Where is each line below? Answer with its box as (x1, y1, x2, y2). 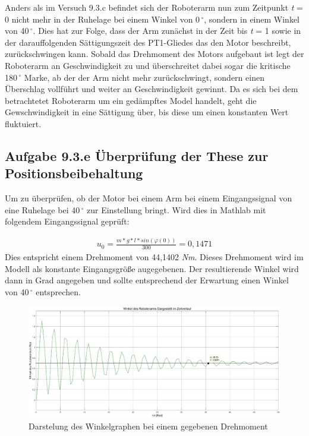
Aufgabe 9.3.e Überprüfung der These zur (5, 146, 269, 165)
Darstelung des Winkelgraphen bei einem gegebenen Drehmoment (29, 419, 268, 432)
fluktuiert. (5, 117, 42, 129)
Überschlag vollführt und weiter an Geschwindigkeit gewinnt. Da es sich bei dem (5, 83, 298, 95)
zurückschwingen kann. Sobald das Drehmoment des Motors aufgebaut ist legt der (5, 48, 304, 60)
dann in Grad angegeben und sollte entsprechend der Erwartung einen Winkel (5, 274, 289, 286)
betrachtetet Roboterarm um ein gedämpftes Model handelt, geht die (5, 94, 257, 106)
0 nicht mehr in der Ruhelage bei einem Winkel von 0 (5, 12, 200, 25)
